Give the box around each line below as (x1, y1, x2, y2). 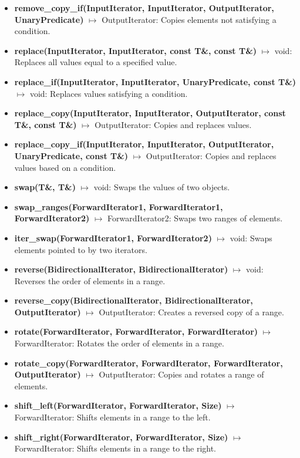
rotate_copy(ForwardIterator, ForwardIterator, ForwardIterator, (14, 356, 283, 369)
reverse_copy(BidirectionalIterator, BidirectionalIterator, (14, 294, 253, 307)
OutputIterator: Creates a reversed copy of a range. (99, 305, 284, 318)
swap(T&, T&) (14, 181, 76, 193)
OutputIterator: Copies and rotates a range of (99, 368, 264, 380)
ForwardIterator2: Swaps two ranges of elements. (107, 212, 283, 224)
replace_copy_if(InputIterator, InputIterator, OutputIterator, (14, 138, 274, 150)
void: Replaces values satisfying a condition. (29, 87, 188, 99)
